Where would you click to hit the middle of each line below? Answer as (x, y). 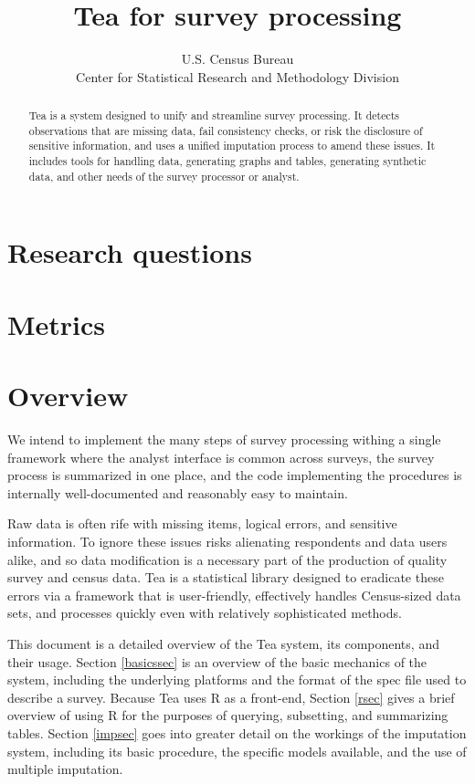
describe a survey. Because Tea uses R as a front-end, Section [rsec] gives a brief (231, 697)
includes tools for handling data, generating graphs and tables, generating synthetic (227, 161)
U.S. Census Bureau (237, 59)
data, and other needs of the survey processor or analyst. (164, 176)
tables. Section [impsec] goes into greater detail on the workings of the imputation (237, 732)
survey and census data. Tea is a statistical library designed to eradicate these (226, 577)
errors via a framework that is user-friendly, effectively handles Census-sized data (234, 595)
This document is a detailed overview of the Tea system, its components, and (223, 644)
